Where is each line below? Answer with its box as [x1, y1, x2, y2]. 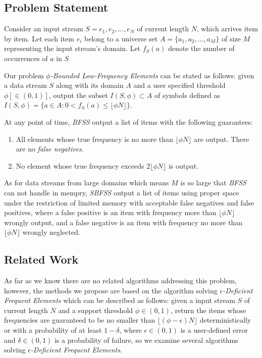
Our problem [4, 70, 44, 80]
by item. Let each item [4, 33, 74, 43]
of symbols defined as [154, 89, 221, 100]
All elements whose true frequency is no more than [16, 133, 173, 144]
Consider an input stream [4, 23, 83, 34]
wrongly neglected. [22, 227, 80, 237]
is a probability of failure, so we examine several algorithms [54, 334, 238, 345]
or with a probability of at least [4, 325, 102, 335]
